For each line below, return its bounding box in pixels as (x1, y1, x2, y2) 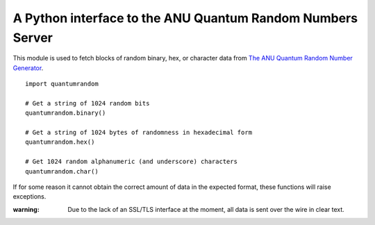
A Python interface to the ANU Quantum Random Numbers (12, 10, 358, 26)
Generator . (12, 63, 44, 72)
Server (12, 30, 53, 45)
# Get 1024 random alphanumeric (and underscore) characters (25, 158, 237, 166)
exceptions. (12, 192, 47, 201)
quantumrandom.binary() (25, 109, 106, 117)
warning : (12, 205, 40, 213)
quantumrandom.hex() (25, 138, 95, 146)
